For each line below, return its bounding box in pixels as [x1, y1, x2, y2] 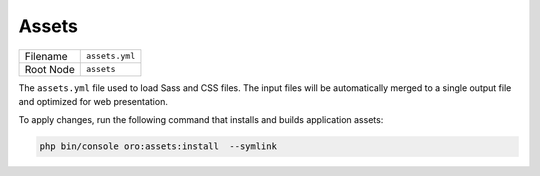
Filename [24, 49, 69, 63]
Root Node [24, 62, 75, 76]
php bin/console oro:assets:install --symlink [39, 141, 277, 152]
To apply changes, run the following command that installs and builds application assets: [18, 114, 384, 126]
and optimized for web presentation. [18, 95, 169, 107]
